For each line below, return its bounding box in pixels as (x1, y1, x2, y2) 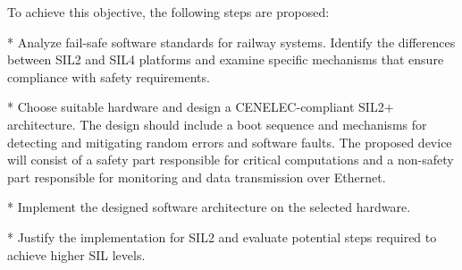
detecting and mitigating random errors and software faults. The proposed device (7, 132, 452, 151)
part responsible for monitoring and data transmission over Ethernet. (7, 167, 386, 186)
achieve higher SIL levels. (7, 245, 146, 264)
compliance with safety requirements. (7, 67, 210, 86)
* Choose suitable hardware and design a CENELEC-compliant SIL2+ (7, 97, 394, 116)
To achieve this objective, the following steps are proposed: (7, 3, 330, 21)
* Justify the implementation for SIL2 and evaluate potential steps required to (7, 227, 437, 246)
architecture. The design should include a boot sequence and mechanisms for (7, 114, 427, 133)
